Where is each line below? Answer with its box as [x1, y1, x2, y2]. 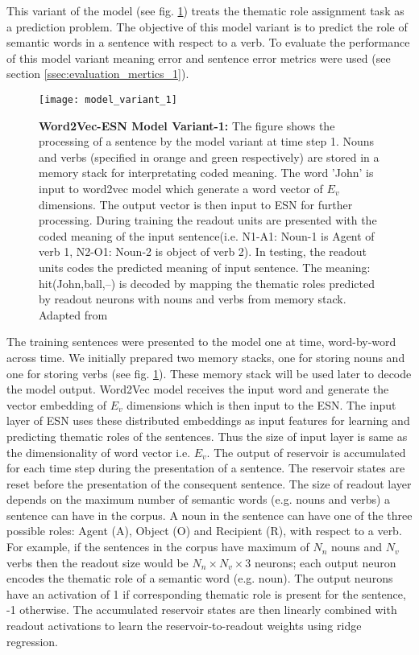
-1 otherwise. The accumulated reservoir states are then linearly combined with [6, 601, 397, 618]
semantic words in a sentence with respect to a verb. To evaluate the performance [6, 34, 410, 51]
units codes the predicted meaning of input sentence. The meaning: [39, 258, 371, 275]
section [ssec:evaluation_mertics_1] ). [6, 65, 189, 82]
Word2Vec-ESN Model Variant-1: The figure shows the [39, 117, 335, 134]
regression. [6, 632, 59, 649]
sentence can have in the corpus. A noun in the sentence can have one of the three [6, 506, 413, 523]
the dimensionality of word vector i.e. [6, 443, 191, 460]
